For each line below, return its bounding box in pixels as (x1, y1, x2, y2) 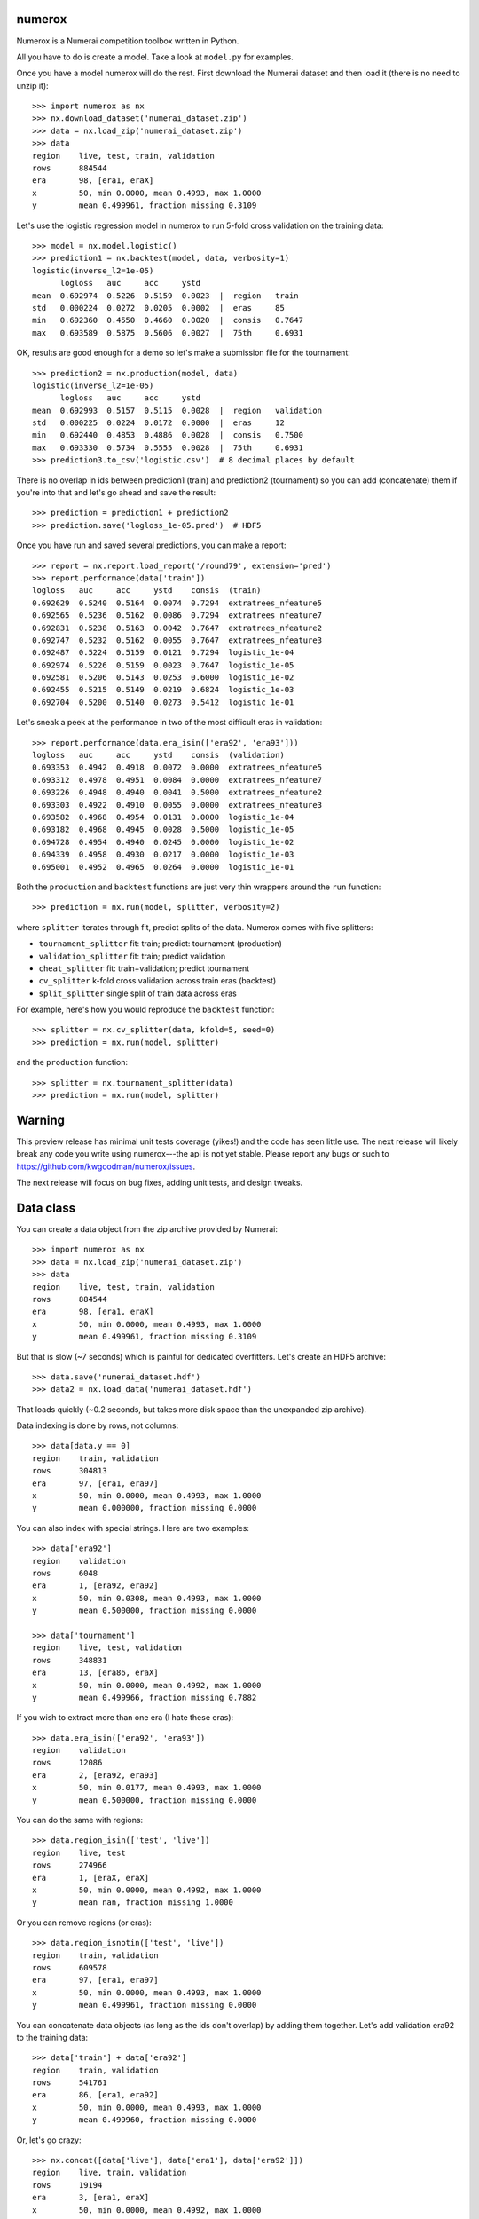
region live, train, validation (32, 2168, 187, 2178)
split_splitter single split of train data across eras (38, 988, 237, 999)
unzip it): (16, 80, 49, 91)
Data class (16, 1200, 76, 1215)
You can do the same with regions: (16, 1815, 144, 1826)
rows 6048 (32, 1568, 98, 1578)
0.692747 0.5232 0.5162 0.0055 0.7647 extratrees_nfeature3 (32, 635, 323, 645)
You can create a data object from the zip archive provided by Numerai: (16, 1224, 279, 1235)
